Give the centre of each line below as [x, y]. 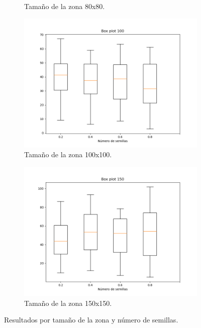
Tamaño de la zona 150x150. [68, 303]
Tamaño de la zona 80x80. [65, 6]
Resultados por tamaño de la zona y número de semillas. [91, 320]
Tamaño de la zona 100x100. [68, 154]
